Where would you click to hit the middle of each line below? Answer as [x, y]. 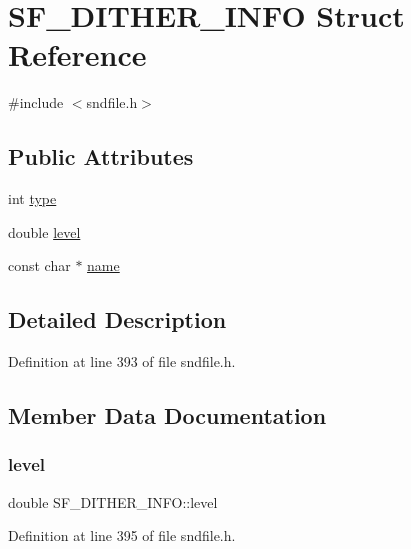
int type [32, 198]
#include [36, 102]
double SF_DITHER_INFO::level [113, 501]
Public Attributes [101, 156]
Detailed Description [117, 319]
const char [39, 265]
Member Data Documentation [167, 415]
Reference [77, 54]
